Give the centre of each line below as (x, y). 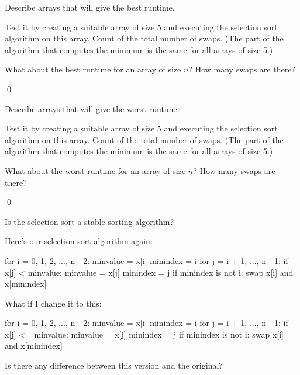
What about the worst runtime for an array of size (95, 170)
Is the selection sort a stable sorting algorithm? (89, 221)
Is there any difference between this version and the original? (114, 365)
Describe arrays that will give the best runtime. (90, 7)
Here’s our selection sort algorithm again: (79, 241)
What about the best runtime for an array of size (93, 69)
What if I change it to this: (53, 303)
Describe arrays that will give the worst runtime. (92, 108)
